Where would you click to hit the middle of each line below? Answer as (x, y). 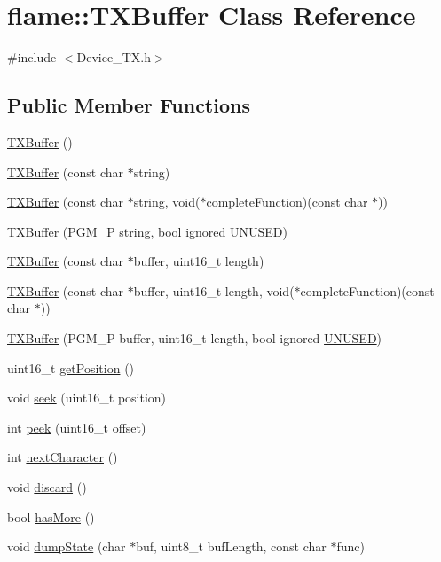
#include (32, 57)
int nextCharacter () (63, 457)
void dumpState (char (67, 546)
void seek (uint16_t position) (87, 398)
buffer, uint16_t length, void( (214, 290)
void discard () (47, 487)
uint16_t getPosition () (71, 367)
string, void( (167, 202)
